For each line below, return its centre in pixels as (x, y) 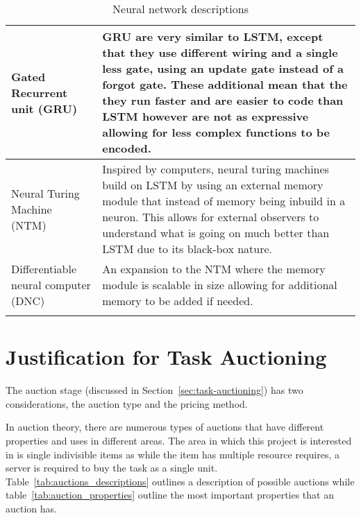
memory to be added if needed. (178, 301)
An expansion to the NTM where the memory (214, 269)
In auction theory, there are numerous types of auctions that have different (165, 427)
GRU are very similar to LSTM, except (213, 36)
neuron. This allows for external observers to (211, 217)
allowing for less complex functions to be (216, 132)
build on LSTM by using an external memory (213, 185)
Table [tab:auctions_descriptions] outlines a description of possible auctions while (180, 481)
